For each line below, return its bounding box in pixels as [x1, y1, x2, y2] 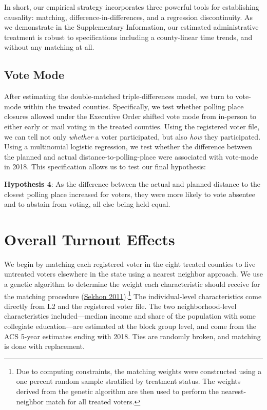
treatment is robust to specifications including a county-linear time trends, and [4, 31, 253, 42]
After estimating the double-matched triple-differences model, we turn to [4, 91, 233, 102]
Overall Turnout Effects [4, 228, 175, 249]
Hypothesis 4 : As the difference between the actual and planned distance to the [4, 178, 261, 189]
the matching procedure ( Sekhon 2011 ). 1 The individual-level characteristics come [4, 289, 262, 301]
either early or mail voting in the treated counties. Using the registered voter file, [4, 121, 260, 131]
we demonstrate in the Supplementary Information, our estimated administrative [4, 22, 259, 32]
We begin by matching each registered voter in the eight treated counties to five [4, 258, 256, 269]
